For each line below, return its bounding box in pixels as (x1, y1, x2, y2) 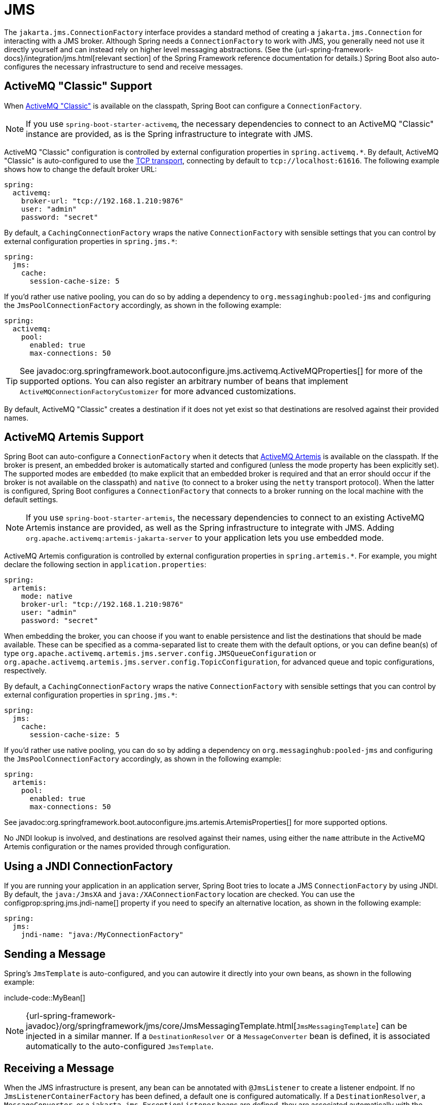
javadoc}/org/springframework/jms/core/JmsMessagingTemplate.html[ (26, 1021, 297, 1031)
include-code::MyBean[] (4, 993, 86, 1003)
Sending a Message (4, 947, 106, 960)
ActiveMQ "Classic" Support (4, 80, 153, 93)
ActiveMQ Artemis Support (4, 431, 144, 444)
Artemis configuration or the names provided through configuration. (4, 842, 231, 851)
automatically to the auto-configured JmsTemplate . (26, 1041, 214, 1052)
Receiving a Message (4, 1061, 114, 1075)
